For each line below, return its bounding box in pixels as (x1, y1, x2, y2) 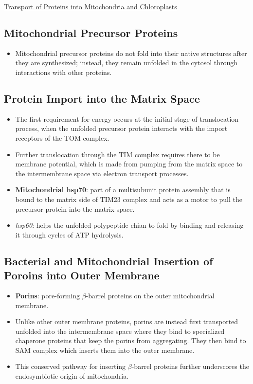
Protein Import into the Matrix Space (4, 91, 200, 106)
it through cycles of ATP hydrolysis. (15, 229, 124, 239)
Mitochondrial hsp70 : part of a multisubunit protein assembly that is (15, 184, 231, 195)
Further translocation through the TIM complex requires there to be (15, 149, 220, 159)
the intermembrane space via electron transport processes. (15, 168, 189, 178)
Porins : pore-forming (15, 290, 80, 300)
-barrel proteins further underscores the (131, 361, 249, 371)
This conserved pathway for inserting (15, 361, 126, 371)
